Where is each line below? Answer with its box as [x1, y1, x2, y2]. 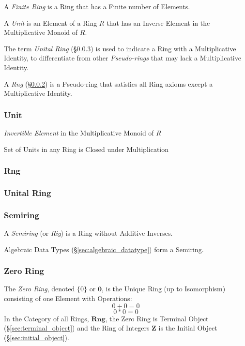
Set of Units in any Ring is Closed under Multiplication [4, 144, 169, 154]
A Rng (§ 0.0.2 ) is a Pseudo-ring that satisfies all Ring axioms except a [4, 78, 213, 89]
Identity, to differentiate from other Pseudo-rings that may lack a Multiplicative [4, 53, 241, 63]
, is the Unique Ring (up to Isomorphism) [101, 284, 226, 294]
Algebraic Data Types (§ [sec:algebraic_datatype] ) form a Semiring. [4, 244, 204, 254]
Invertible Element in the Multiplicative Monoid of [4, 127, 154, 137]
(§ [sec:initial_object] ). [4, 332, 69, 342]
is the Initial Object [158, 323, 217, 333]
